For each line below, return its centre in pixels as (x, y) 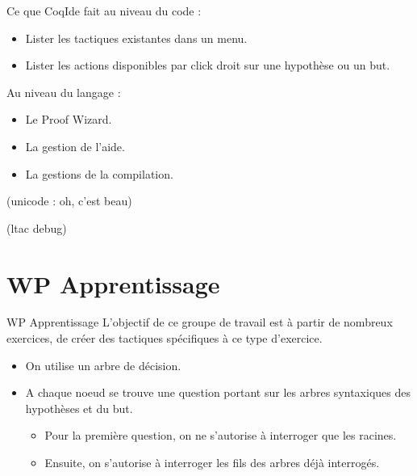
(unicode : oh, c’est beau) (69, 201)
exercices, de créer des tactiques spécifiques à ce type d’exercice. (165, 338)
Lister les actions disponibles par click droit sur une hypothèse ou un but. (208, 65)
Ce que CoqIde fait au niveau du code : (104, 11)
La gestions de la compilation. (99, 173)
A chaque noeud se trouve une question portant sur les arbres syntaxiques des (218, 392)
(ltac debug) (37, 227)
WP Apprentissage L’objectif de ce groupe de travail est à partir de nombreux (200, 322)
